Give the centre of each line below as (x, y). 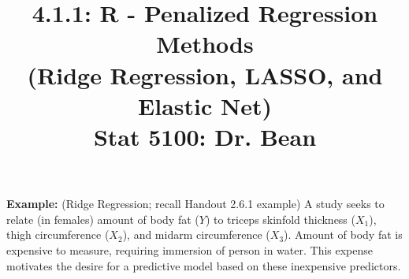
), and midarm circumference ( (196, 234)
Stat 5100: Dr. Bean (205, 136)
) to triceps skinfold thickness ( (280, 219)
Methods (205, 44)
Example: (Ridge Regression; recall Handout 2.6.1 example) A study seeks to (195, 204)
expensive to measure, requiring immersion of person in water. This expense (190, 249)
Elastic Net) (205, 105)
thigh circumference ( (58, 234)
